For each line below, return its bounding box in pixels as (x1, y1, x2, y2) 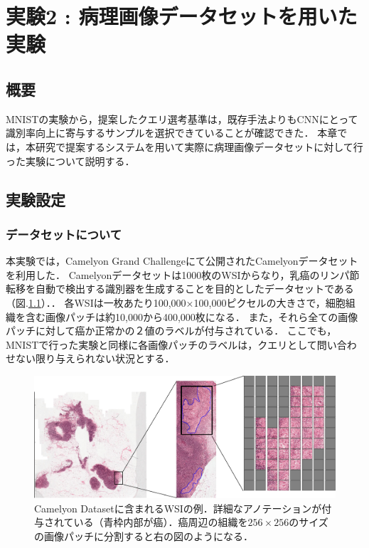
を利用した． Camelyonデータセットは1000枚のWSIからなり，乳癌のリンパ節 (6, 267, 360, 282)
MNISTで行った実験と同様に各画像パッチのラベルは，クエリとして (6, 337, 317, 352)
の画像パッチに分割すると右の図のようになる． (34, 529, 253, 544)
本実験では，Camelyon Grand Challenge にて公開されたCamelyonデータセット (6, 253, 358, 268)
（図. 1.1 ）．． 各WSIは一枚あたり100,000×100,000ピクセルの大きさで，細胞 (6, 295, 346, 310)
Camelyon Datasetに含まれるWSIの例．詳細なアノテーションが (34, 500, 322, 515)
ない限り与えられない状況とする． (15, 351, 175, 366)
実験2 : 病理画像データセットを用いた (6, 1, 358, 31)
